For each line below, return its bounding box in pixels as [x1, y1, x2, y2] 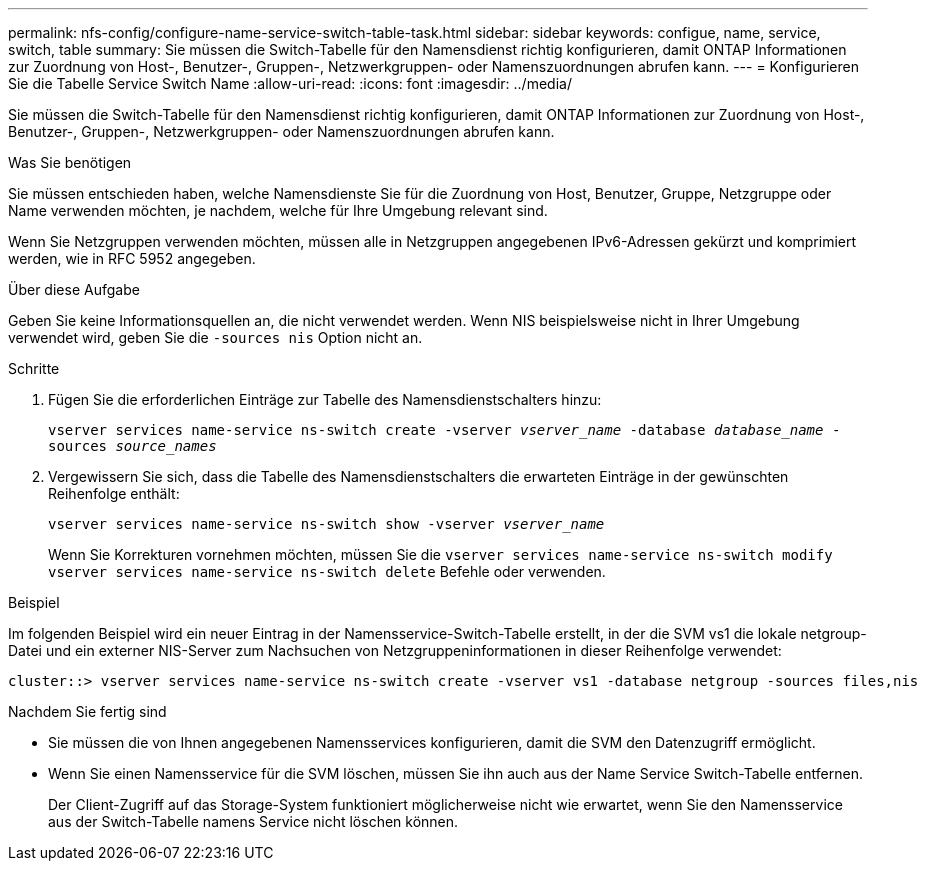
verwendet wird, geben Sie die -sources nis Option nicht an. [8, 329, 423, 346]
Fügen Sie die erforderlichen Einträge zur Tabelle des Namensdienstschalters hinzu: [48, 391, 602, 408]
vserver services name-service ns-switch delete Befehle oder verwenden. [48, 563, 606, 580]
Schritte [8, 360, 60, 377]
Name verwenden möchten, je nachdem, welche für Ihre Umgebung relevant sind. [8, 202, 548, 219]
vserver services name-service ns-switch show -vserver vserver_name [48, 516, 605, 532]
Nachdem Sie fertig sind [8, 703, 167, 720]
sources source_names [48, 438, 217, 454]
